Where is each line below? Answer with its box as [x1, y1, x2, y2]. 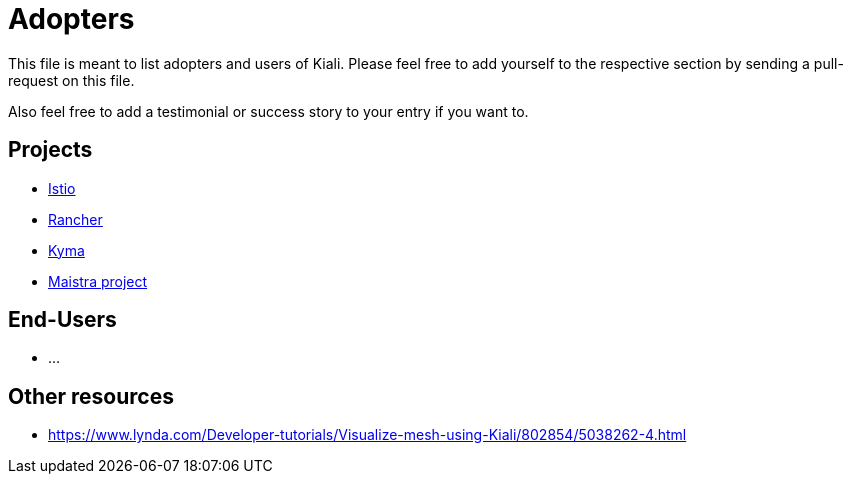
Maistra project [48, 272, 148, 290]
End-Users [8, 307, 117, 333]
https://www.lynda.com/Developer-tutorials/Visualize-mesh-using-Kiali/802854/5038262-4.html [48, 426, 687, 444]
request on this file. [8, 71, 135, 89]
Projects [8, 137, 93, 163]
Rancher [48, 210, 103, 228]
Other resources [8, 383, 174, 409]
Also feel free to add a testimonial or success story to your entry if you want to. [8, 102, 529, 120]
